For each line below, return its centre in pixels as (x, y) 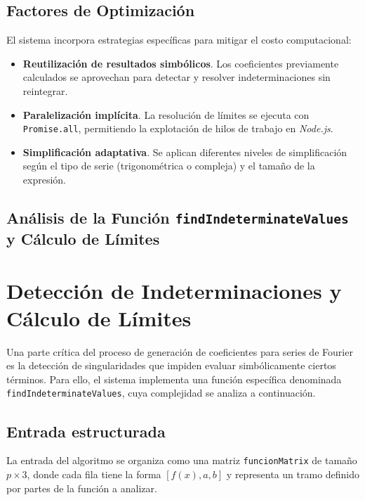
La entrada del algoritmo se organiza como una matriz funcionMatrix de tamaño (182, 460)
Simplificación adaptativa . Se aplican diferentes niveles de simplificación (185, 152)
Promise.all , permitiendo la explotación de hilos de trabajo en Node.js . (178, 128)
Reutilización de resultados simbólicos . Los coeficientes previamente (181, 63)
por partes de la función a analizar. (82, 488)
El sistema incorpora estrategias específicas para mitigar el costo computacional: (179, 40)
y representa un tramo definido (293, 474)
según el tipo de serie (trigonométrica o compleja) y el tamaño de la (169, 166)
